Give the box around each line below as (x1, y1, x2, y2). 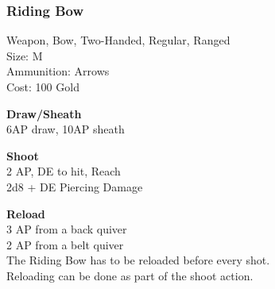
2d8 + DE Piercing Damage (6, 178, 143, 195)
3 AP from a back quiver (6, 221, 127, 237)
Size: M (6, 47, 43, 64)
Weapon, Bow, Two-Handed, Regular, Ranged (6, 32, 230, 48)
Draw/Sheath (6, 105, 82, 121)
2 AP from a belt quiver (6, 236, 124, 252)
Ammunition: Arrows (6, 63, 110, 79)
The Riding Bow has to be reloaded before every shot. (6, 252, 270, 268)
